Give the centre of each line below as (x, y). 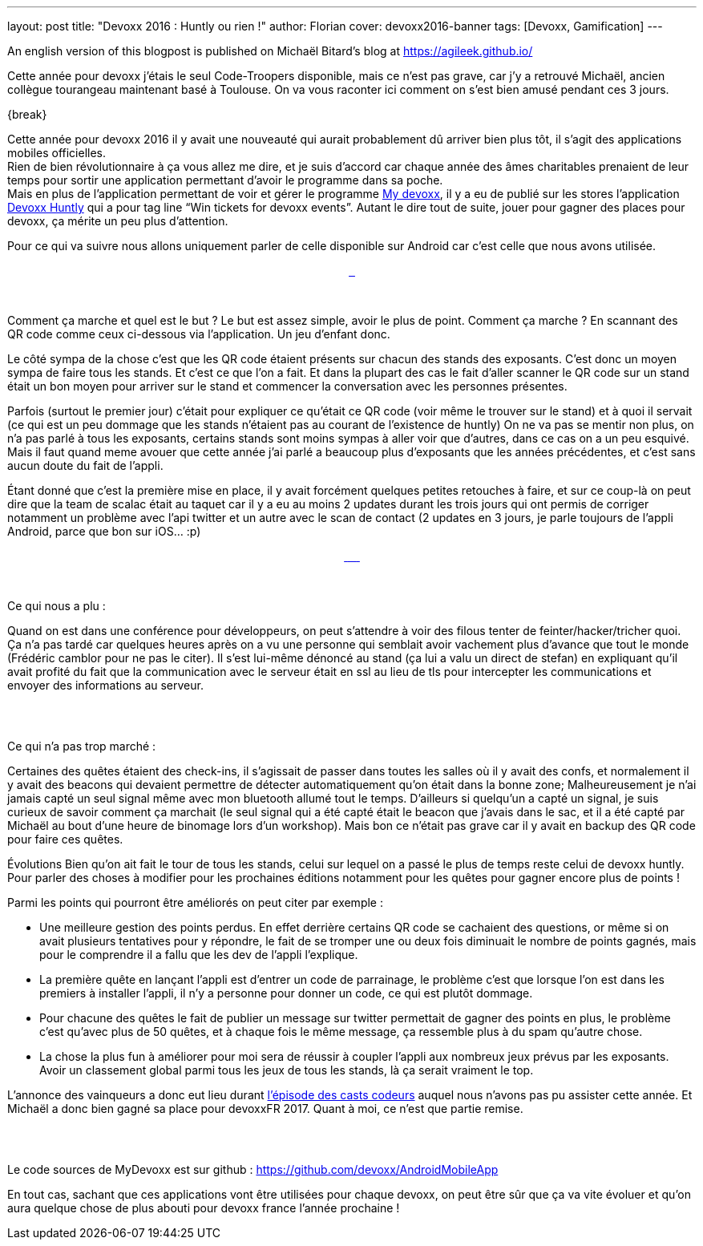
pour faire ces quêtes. (65, 839)
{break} (27, 114)
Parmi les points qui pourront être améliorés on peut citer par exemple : (195, 902)
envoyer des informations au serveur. (105, 685)
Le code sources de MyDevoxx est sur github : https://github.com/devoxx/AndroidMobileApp (253, 1169)
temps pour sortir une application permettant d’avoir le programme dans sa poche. (225, 180)
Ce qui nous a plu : (57, 606)
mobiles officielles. (57, 153)
